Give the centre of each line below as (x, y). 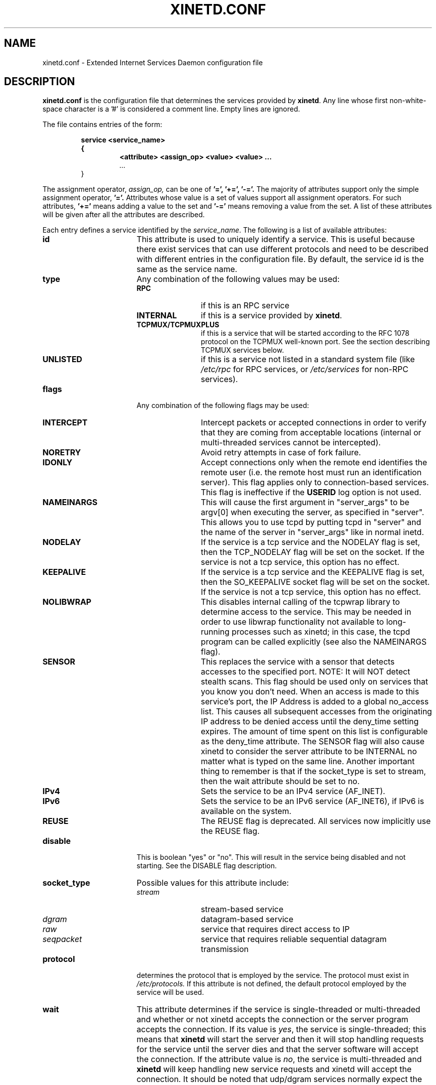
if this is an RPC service (245, 306)
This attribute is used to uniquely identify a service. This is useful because (276, 239)
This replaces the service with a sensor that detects (298, 662)
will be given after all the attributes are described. (124, 215)
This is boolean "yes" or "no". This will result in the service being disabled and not (271, 857)
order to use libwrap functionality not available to (292, 622)
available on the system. (246, 811)
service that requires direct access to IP (275, 929)
